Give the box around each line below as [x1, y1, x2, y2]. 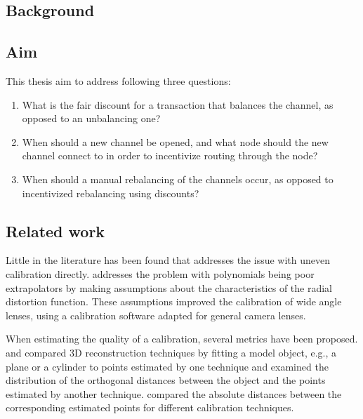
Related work [6, 220, 105, 241]
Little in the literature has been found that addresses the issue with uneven [6, 253, 330, 267]
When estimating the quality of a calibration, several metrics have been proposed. [6, 331, 358, 346]
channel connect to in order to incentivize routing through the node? [22, 148, 318, 163]
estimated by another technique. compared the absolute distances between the [6, 386, 342, 401]
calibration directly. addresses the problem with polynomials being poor [6, 266, 315, 281]
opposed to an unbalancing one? [22, 111, 161, 126]
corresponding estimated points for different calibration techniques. [6, 400, 294, 415]
